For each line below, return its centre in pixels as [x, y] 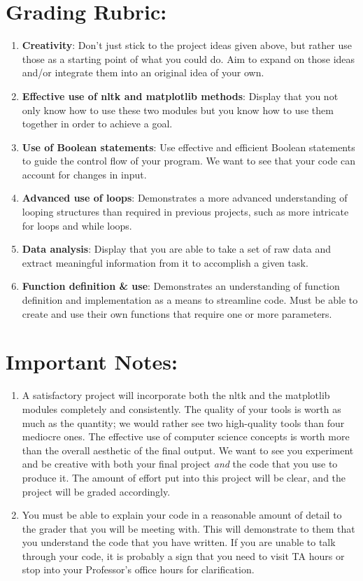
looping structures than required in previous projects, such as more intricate [185, 212]
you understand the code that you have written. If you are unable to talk [179, 542]
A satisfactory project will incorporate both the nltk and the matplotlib [176, 395]
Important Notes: [92, 362]
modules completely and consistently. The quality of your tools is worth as [181, 408]
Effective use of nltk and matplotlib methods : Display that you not [180, 96]
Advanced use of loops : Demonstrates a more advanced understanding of [185, 198]
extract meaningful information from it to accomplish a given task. [165, 262]
